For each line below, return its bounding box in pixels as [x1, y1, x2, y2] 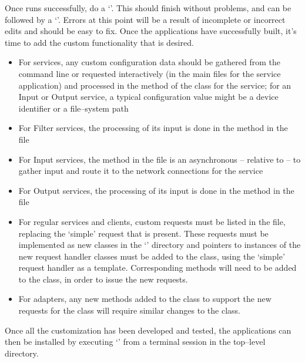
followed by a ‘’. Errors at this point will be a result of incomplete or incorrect [5, 13, 286, 25]
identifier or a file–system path [18, 102, 129, 114]
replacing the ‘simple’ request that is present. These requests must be [18, 227, 269, 239]
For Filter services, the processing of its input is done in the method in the [18, 122, 288, 134]
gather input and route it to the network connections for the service [18, 164, 263, 177]
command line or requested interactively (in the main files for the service [18, 67, 281, 79]
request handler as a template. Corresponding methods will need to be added [18, 261, 297, 274]
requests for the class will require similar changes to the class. [18, 304, 240, 317]
